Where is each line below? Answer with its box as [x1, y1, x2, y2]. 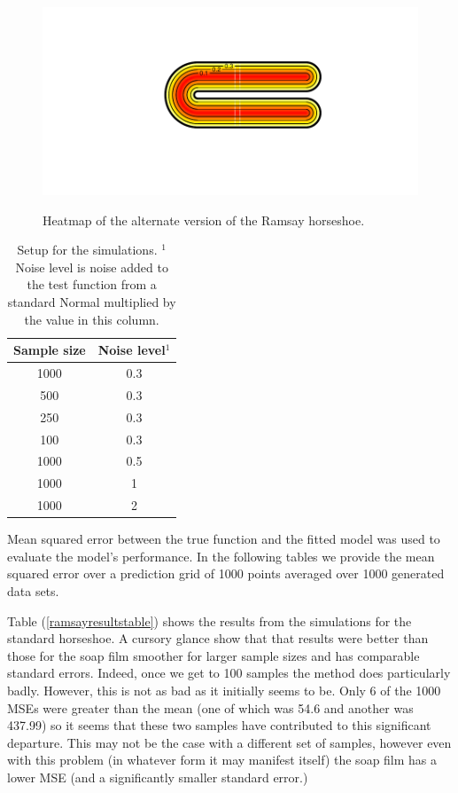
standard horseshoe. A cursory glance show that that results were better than [7, 629, 429, 648]
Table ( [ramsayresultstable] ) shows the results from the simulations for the [7, 611, 412, 630]
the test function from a [27, 275, 157, 294]
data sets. [7, 581, 59, 600]
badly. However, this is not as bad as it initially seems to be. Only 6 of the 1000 [7, 680, 441, 699]
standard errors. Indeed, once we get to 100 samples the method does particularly [7, 663, 451, 682]
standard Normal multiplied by [7, 292, 176, 310]
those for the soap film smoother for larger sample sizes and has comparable [7, 646, 420, 664]
